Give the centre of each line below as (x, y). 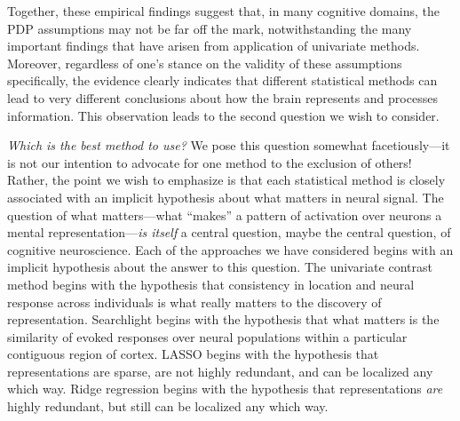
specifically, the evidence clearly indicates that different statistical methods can (222, 80)
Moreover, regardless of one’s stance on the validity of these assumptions (205, 63)
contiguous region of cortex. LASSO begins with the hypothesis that (193, 354)
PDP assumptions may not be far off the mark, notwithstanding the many (210, 28)
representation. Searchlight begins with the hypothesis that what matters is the (223, 319)
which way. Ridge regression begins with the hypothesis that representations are (225, 389)
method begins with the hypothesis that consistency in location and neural (211, 284)
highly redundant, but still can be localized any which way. (168, 406)
